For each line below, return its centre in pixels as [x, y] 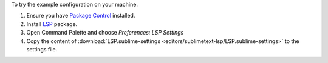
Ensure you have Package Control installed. [81, 16]
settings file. [42, 49]
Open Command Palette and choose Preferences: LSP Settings [105, 33]
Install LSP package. [52, 24]
